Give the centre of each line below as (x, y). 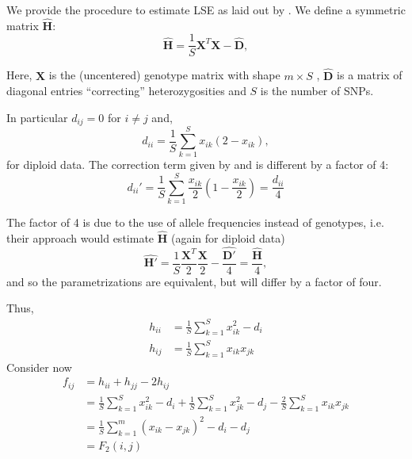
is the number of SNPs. (317, 91)
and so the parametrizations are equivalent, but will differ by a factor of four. (194, 281)
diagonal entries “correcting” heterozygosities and (126, 91)
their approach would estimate (80, 237)
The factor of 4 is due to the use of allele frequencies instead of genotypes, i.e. (195, 222)
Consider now (39, 367)
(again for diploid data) (228, 237)
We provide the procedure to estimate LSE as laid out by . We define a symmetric (206, 10)
